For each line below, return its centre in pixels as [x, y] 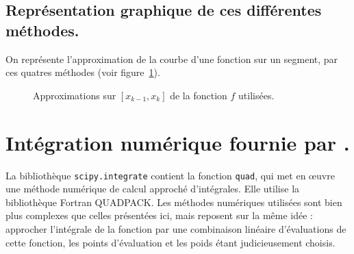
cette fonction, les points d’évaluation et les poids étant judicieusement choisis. [170, 242]
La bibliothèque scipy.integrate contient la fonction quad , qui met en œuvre [170, 175]
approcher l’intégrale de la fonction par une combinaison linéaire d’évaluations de [176, 228]
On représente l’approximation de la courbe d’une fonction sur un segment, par [172, 59]
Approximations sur [75, 95]
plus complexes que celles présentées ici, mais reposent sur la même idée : [160, 215]
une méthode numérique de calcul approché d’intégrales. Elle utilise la [153, 189]
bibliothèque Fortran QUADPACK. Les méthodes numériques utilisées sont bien [174, 202]
